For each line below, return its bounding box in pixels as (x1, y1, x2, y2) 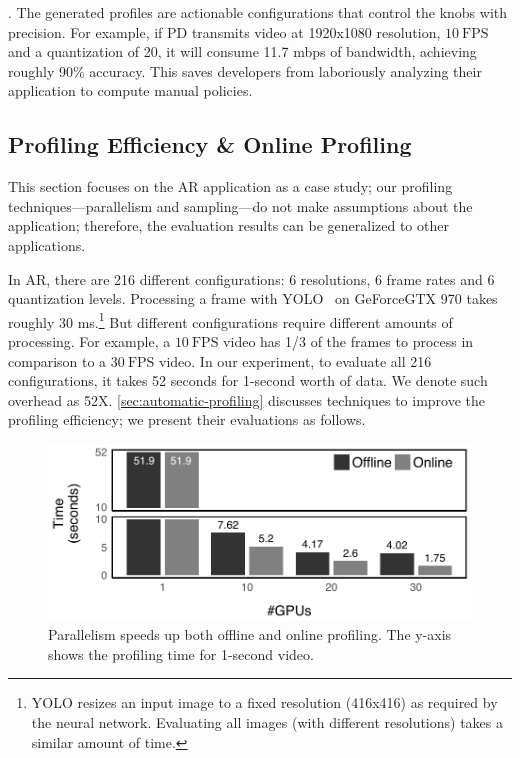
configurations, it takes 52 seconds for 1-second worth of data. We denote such (8, 370, 488, 391)
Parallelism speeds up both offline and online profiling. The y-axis (48, 624, 452, 645)
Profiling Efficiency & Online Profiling (8, 129, 412, 160)
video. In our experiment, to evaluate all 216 (159, 350, 432, 371)
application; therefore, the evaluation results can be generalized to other (8, 215, 449, 236)
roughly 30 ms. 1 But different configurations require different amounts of (8, 308, 453, 332)
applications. (8, 234, 86, 255)
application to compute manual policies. (8, 80, 253, 101)
